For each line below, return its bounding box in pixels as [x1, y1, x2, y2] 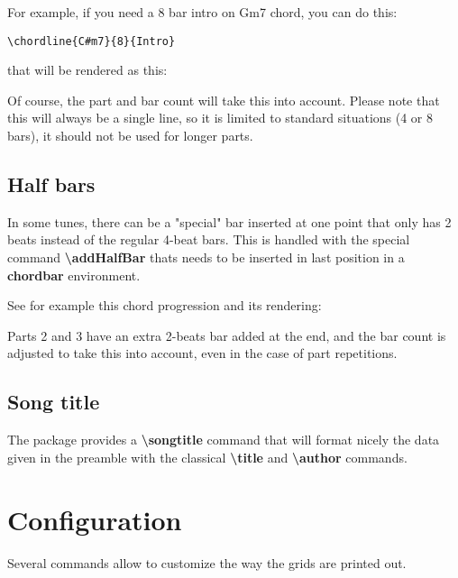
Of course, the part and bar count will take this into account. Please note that [7, 90, 440, 109]
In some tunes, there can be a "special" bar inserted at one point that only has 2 [7, 212, 452, 231]
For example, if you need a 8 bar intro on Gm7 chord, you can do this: [7, 3, 398, 21]
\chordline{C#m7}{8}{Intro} [7, 34, 176, 48]
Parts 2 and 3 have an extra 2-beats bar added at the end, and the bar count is [7, 326, 446, 344]
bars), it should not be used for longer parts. [7, 126, 253, 145]
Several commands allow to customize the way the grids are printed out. [7, 553, 407, 572]
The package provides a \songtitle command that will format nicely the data [7, 430, 440, 449]
